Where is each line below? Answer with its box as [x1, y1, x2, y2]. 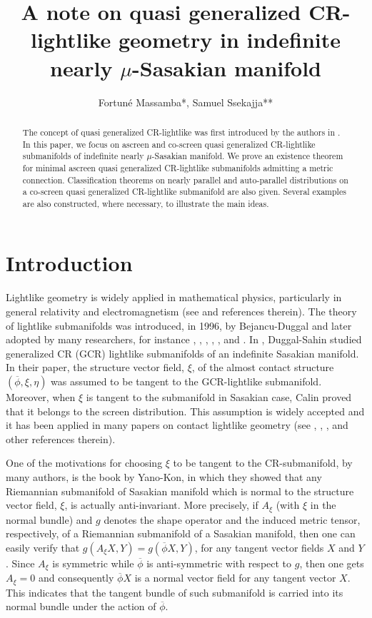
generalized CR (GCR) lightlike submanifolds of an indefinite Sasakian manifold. [6, 345, 359, 360]
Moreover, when [6, 389, 76, 404]
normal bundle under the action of [6, 599, 156, 614]
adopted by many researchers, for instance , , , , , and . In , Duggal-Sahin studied [6, 332, 362, 347]
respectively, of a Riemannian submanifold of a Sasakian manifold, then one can [6, 526, 356, 541]
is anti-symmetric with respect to [146, 555, 292, 570]
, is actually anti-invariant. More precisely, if [64, 497, 258, 512]
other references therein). [6, 431, 116, 446]
